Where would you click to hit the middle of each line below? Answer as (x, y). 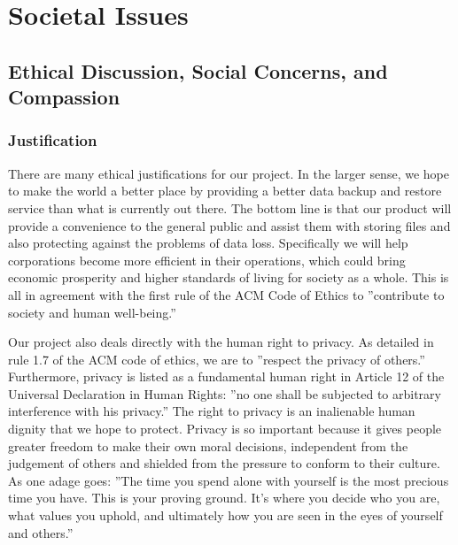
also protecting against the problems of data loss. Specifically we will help (208, 243)
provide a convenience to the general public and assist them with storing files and (229, 225)
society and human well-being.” (92, 312)
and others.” (41, 532)
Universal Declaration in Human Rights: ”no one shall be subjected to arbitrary (225, 393)
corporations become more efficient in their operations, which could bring (207, 260)
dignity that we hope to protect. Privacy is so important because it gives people (225, 429)
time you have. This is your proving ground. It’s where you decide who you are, (224, 498)
